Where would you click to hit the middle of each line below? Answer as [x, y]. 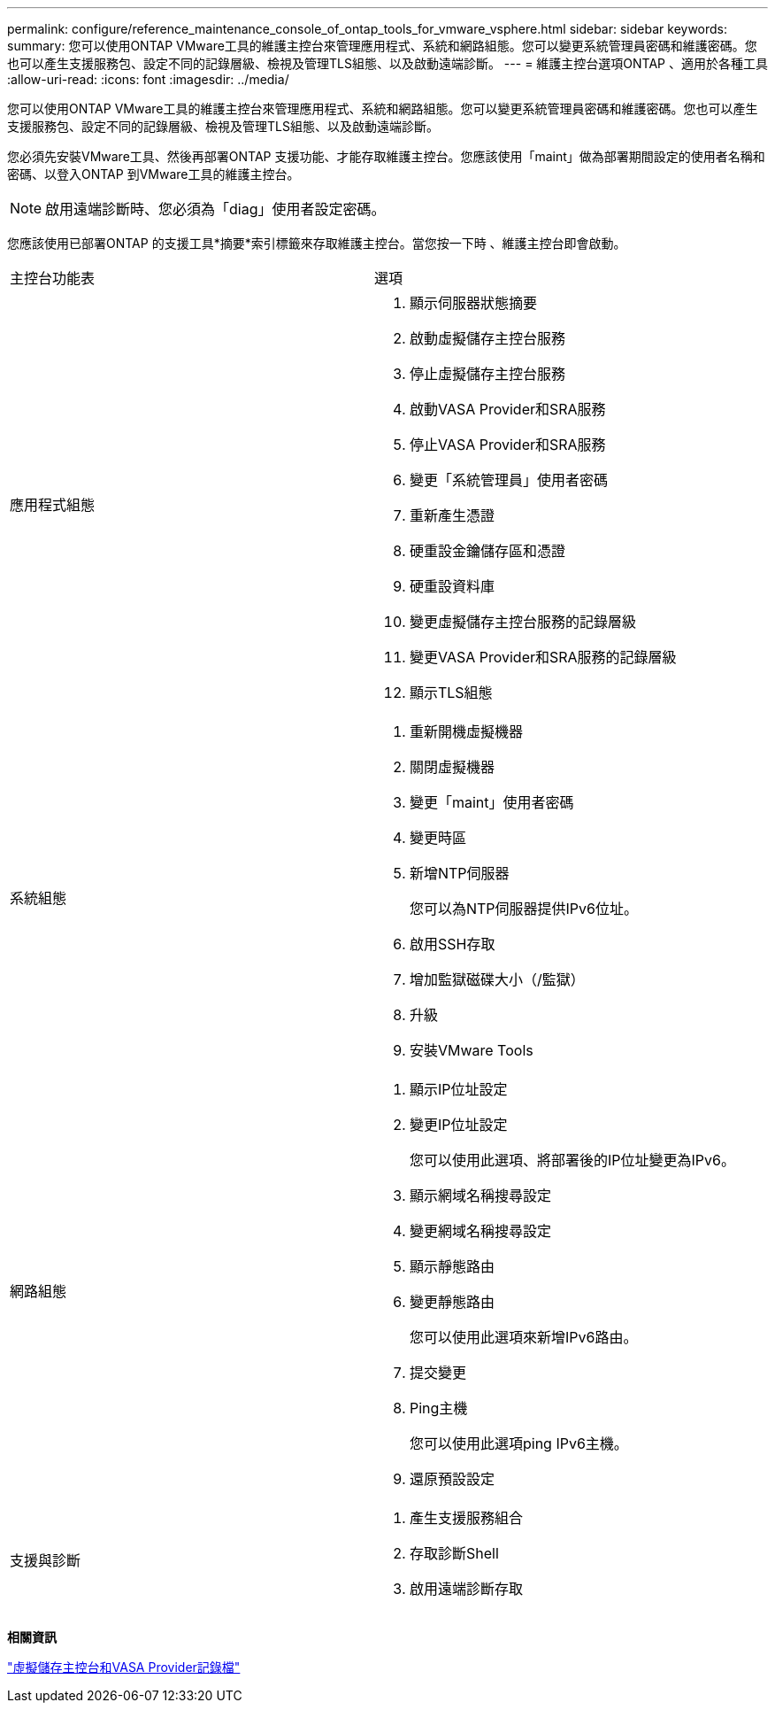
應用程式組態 [53, 505]
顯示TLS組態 [451, 693]
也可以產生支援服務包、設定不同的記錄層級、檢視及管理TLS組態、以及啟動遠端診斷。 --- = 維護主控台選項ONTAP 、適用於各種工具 [387, 63]
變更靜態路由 [452, 1302]
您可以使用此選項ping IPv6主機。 [518, 1443]
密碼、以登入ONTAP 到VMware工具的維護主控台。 [153, 174]
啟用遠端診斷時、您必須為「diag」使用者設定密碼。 [215, 209]
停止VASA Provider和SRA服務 [507, 445]
